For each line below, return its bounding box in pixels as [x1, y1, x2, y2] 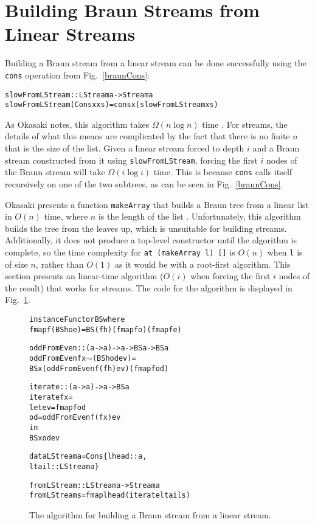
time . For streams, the [202, 117, 288, 130]
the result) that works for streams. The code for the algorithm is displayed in [5, 281, 292, 294]
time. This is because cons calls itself [153, 165, 292, 178]
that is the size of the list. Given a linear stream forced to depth [5, 142, 244, 155]
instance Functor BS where [29, 315, 125, 324]
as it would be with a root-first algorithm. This [115, 257, 291, 270]
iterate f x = [29, 392, 73, 402]
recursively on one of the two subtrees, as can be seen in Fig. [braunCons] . [5, 177, 283, 190]
